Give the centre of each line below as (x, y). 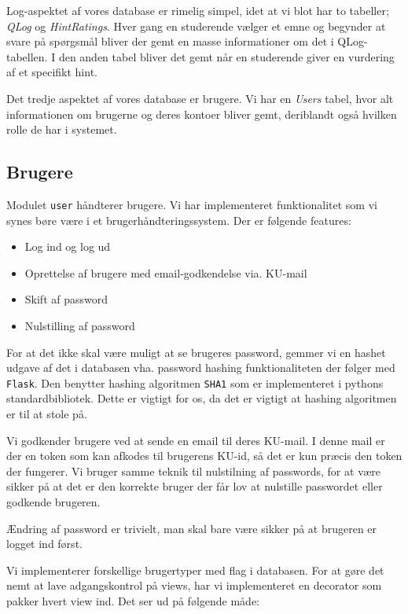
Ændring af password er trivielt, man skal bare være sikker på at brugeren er (192, 528)
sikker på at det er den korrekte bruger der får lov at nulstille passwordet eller (195, 486)
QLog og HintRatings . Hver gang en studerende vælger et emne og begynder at (196, 26)
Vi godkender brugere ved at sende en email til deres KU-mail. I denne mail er (196, 440)
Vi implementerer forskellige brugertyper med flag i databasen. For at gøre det (195, 570)
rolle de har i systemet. (62, 129)
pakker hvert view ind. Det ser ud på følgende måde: (133, 600)
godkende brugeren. (53, 501)
